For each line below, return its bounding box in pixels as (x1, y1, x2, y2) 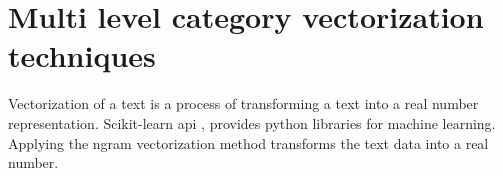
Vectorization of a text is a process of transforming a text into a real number (8, 93, 479, 114)
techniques (8, 35, 156, 76)
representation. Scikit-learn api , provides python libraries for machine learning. (8, 112, 496, 133)
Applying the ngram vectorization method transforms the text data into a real (8, 132, 489, 153)
